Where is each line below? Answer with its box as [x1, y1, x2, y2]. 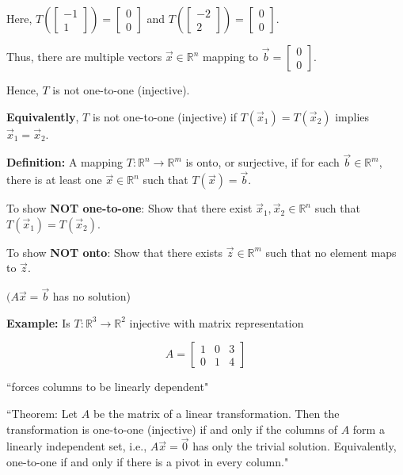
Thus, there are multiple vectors [6, 48, 162, 64]
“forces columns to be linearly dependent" [6, 378, 209, 395]
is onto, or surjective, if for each [185, 154, 340, 170]
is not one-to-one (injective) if [92, 108, 237, 124]
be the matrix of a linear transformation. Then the [93, 405, 340, 421]
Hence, [6, 82, 39, 98]
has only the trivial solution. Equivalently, [192, 438, 397, 454]
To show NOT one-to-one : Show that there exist [6, 200, 253, 216]
